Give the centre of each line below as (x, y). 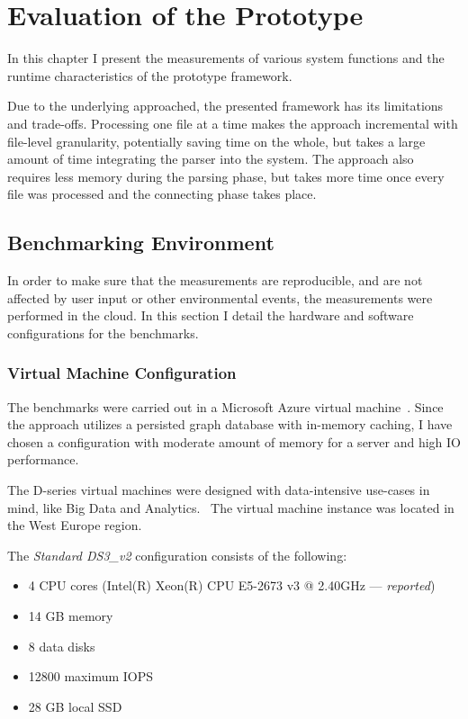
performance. (43, 459)
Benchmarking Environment (141, 243)
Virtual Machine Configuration (122, 373)
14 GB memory (71, 616)
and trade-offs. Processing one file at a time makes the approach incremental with (233, 123)
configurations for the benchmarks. (103, 333)
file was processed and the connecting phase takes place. (162, 194)
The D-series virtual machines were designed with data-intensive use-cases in (219, 490)
